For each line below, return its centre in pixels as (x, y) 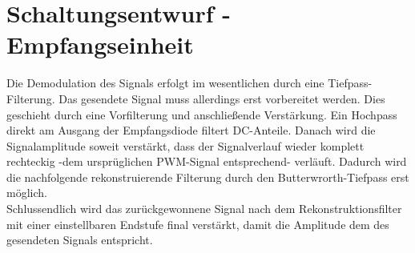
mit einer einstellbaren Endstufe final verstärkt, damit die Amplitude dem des (198, 224)
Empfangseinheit (100, 44)
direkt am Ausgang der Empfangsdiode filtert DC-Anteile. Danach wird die (191, 130)
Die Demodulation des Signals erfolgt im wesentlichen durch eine (165, 83)
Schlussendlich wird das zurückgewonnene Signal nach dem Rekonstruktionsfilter (204, 209)
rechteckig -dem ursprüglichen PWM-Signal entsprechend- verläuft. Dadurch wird (207, 161)
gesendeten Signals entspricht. (80, 240)
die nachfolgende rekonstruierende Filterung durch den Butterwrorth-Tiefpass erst (208, 177)
